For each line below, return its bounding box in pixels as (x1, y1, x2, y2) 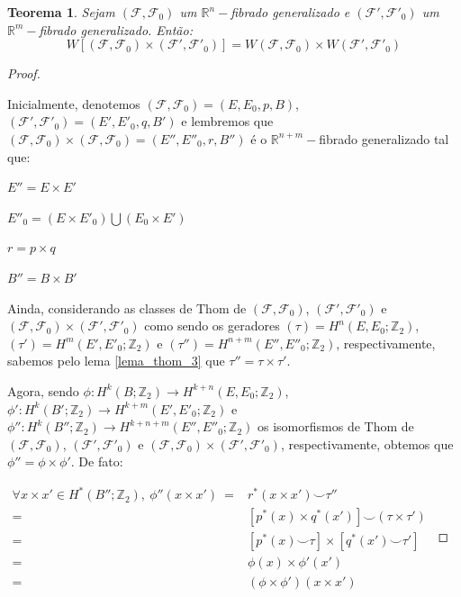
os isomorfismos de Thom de (258, 417, 414, 436)
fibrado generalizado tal (319, 129, 449, 148)
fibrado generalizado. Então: (39, 20, 193, 39)
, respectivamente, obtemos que (280, 434, 454, 453)
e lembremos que (181, 112, 274, 131)
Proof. (7, 64, 41, 83)
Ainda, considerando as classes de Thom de (7, 298, 247, 317)
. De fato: (70, 452, 123, 471)
